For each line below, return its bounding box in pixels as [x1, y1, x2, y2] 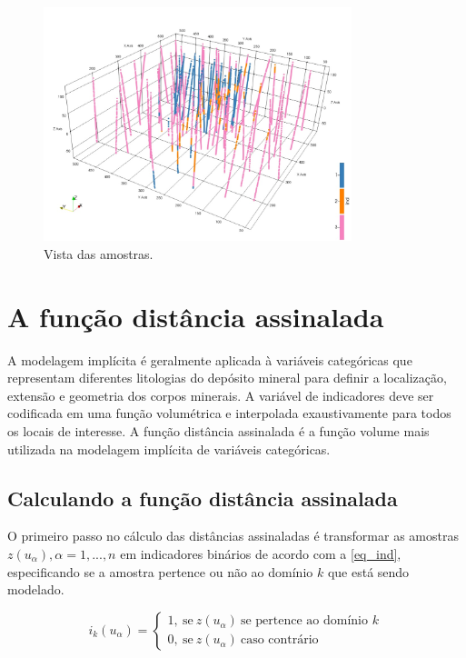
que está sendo [327, 562, 410, 581]
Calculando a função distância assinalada [7, 484, 398, 512]
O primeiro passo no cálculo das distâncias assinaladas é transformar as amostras [7, 526, 459, 545]
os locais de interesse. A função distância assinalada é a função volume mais [7, 422, 430, 441]
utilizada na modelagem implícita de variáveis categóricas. [7, 439, 331, 458]
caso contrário [240, 633, 319, 647]
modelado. [7, 580, 64, 599]
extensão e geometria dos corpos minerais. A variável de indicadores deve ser [7, 385, 434, 404]
